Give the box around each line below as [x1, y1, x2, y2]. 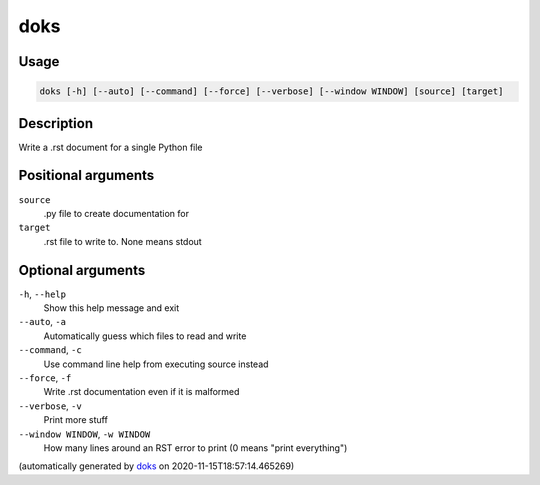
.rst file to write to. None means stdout [43, 235, 202, 247]
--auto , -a [18, 316, 67, 328]
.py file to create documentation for [43, 207, 190, 219]
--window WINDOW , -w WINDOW [18, 428, 151, 440]
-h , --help [18, 288, 67, 300]
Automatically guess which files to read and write [43, 330, 247, 342]
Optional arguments [18, 261, 146, 279]
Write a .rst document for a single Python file [18, 141, 204, 153]
